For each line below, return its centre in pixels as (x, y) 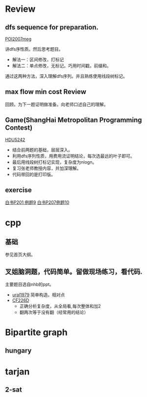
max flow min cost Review (46, 92)
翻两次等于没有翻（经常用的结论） (54, 312)
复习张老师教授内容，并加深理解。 (47, 168)
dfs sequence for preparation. (52, 27)
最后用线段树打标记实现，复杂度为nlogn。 (54, 162)
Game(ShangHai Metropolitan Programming (73, 120)
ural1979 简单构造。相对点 (38, 295)
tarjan (17, 372)
